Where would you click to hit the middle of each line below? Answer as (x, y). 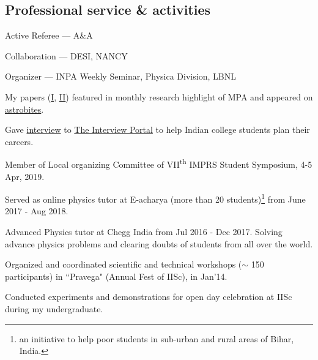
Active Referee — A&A (49, 35)
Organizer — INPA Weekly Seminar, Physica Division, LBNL (120, 76)
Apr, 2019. (25, 176)
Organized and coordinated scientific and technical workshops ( (124, 264)
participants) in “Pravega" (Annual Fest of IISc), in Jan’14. (116, 276)
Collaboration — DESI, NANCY (66, 55)
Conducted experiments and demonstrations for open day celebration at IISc (149, 297)
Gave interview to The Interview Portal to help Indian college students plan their (157, 129)
